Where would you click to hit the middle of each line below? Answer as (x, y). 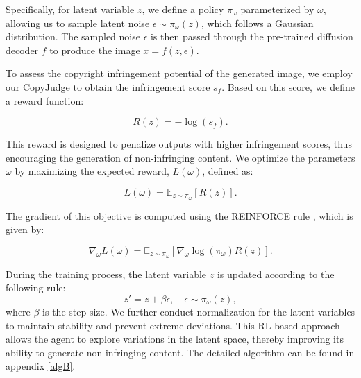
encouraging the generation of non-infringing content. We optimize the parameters (180, 157)
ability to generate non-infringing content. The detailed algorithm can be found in (180, 352)
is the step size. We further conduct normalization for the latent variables (199, 312)
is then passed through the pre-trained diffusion (252, 36)
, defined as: (228, 171)
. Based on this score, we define (288, 86)
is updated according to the (276, 274)
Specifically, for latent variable (70, 9)
